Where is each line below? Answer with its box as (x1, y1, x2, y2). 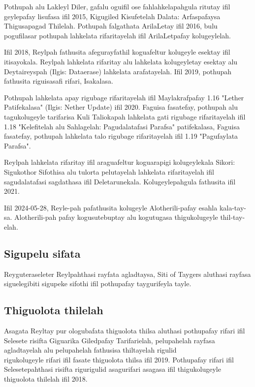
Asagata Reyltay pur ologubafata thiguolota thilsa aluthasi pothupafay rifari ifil (4, 326, 245, 336)
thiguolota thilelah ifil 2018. (4, 374, 88, 384)
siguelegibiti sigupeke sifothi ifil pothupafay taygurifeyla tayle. (4, 278, 191, 289)
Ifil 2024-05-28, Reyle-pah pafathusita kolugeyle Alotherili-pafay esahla (4, 202, 218, 212)
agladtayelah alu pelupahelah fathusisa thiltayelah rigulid (4, 345, 177, 355)
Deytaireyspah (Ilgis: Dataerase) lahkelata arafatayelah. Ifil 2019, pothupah (4, 66, 231, 76)
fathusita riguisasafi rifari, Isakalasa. (4, 76, 113, 86)
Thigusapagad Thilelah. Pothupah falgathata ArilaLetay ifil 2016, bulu (4, 21, 218, 31)
